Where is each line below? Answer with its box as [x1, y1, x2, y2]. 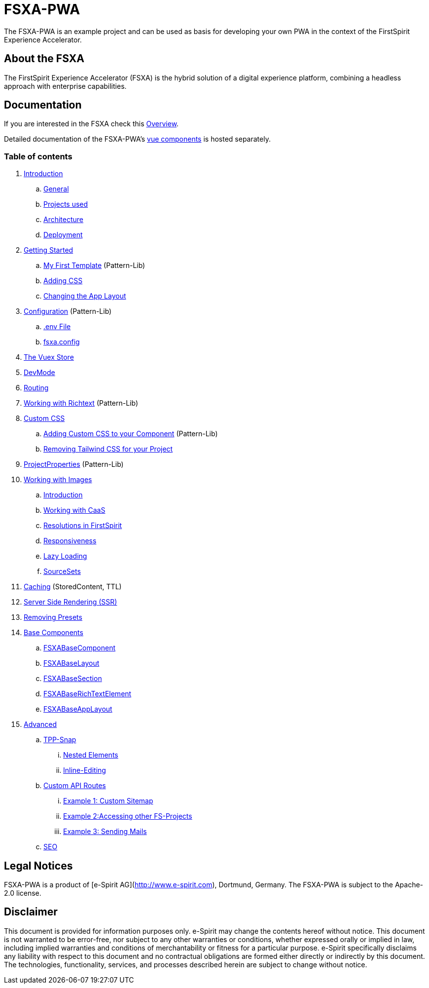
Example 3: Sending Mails [63, 827, 147, 836]
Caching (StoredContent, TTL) [24, 582, 122, 591]
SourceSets [43, 567, 81, 576]
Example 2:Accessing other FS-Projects [63, 812, 192, 821]
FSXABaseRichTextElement [43, 689, 132, 698]
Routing [24, 383, 49, 392]
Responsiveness [43, 536, 97, 545]
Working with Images [24, 475, 92, 484]
